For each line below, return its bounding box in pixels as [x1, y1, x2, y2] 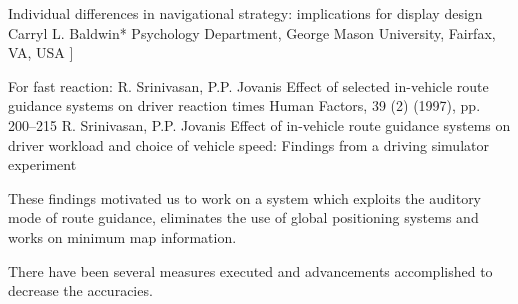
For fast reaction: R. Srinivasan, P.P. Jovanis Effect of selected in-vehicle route [8, 75, 489, 96]
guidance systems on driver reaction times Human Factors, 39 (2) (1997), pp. [8, 95, 481, 116]
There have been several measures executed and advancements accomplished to [8, 260, 493, 281]
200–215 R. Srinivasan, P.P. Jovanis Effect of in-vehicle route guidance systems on [8, 114, 511, 135]
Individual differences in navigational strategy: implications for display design [8, 3, 483, 23]
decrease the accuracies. [8, 280, 153, 301]
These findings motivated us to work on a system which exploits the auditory [8, 187, 482, 208]
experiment [8, 154, 77, 175]
